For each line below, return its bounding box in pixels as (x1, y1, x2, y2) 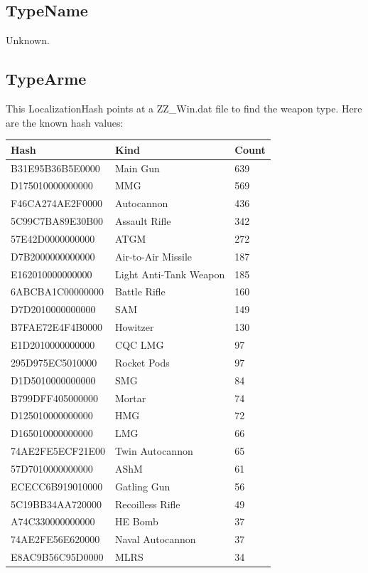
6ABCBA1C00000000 (11, 284, 104, 299)
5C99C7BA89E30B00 (11, 214, 104, 228)
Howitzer (115, 320, 154, 335)
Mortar (115, 390, 146, 405)
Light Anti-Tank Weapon (115, 266, 225, 281)
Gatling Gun (115, 478, 171, 493)
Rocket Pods (115, 354, 170, 369)
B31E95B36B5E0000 (11, 160, 100, 175)
